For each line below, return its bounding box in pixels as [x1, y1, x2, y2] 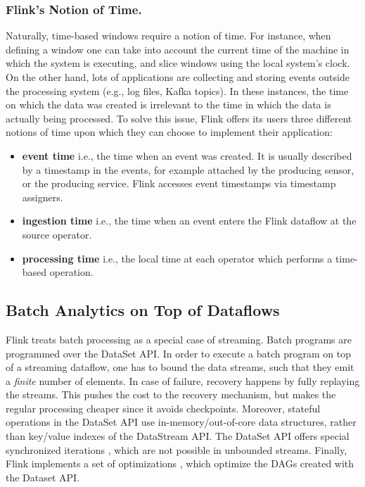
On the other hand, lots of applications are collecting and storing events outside [6, 70, 350, 84]
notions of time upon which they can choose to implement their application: [6, 125, 333, 139]
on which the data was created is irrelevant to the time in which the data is [6, 97, 331, 112]
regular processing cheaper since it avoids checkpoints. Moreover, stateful [6, 400, 321, 415]
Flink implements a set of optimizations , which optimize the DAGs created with [6, 456, 354, 471]
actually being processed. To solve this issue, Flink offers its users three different [6, 110, 352, 125]
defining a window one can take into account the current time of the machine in [6, 42, 350, 56]
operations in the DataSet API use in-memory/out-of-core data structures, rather [6, 415, 357, 429]
